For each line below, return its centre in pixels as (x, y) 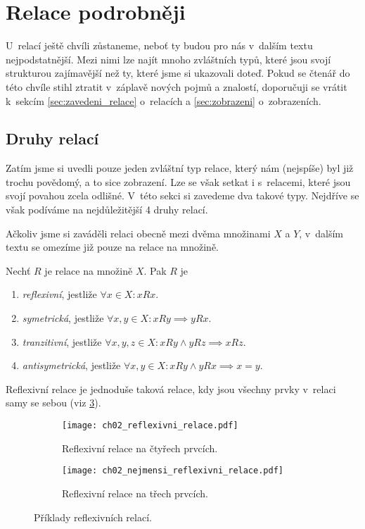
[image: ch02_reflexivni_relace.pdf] (150, 426)
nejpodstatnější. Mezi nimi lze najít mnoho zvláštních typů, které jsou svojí (168, 59)
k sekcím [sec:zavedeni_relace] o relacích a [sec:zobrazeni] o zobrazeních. (164, 100)
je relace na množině (89, 270)
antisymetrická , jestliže (71, 365)
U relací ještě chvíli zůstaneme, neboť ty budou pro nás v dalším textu (159, 45)
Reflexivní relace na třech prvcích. (135, 493)
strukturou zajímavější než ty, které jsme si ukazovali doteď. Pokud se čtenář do (178, 73)
